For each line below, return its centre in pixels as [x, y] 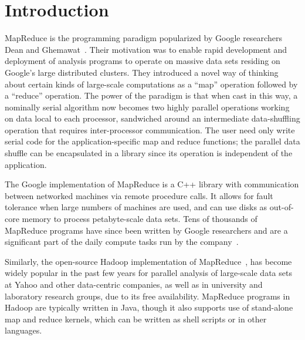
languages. [23, 330]
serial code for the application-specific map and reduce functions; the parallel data [152, 141]
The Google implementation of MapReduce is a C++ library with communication [152, 184]
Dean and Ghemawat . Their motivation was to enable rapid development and [146, 49]
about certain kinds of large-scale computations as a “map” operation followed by [151, 84]
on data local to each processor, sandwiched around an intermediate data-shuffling [152, 118]
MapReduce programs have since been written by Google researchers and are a [146, 230]
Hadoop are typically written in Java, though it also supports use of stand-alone [149, 307]
